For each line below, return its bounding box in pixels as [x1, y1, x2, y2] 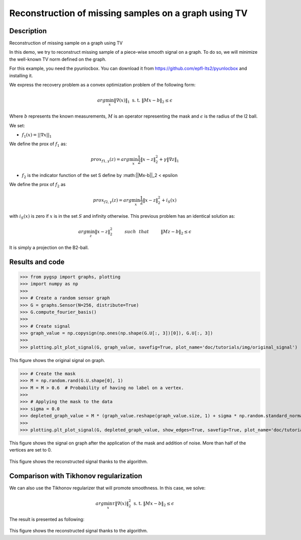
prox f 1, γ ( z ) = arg [90, 156, 130, 163]
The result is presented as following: [9, 516, 85, 522]
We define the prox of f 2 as [9, 182, 66, 189]
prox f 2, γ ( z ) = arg [93, 197, 132, 204]
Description [9, 27, 47, 35]
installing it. [9, 72, 33, 78]
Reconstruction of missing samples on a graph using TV [9, 8, 248, 19]
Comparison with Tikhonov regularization [9, 472, 142, 480]
